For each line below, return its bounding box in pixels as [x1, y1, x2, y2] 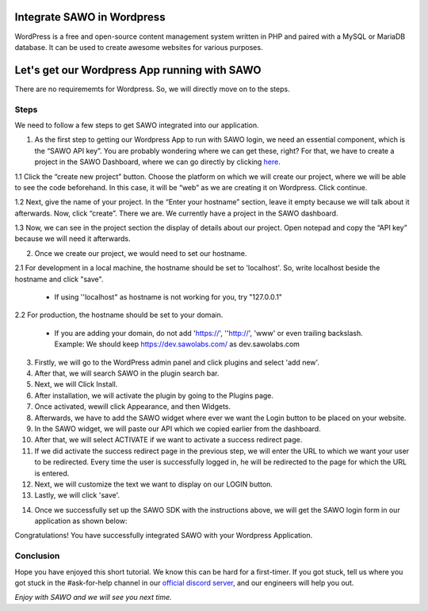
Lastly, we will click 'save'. [34, 491, 120, 500]
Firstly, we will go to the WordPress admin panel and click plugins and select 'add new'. [34, 357, 320, 367]
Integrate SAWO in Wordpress [14, 10, 166, 24]
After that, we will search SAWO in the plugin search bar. [34, 369, 220, 378]
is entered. [34, 468, 70, 478]
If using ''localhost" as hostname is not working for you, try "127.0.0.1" [54, 292, 283, 302]
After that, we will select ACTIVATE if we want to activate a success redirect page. [34, 435, 303, 445]
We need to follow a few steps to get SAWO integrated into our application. [14, 120, 259, 130]
